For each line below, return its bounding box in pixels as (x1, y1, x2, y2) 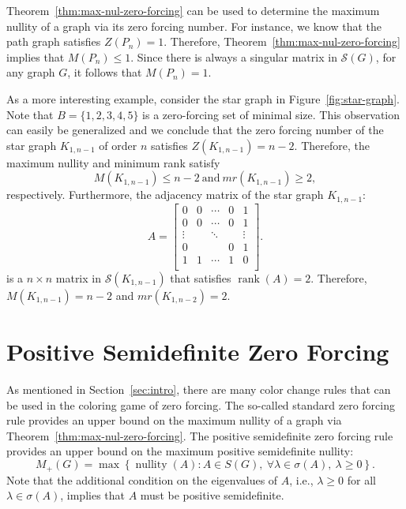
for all (347, 471, 376, 488)
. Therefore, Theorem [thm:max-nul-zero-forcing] (164, 33, 400, 50)
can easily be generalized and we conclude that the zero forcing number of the (6, 122, 384, 138)
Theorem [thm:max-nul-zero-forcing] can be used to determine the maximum (6, 2, 380, 18)
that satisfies (170, 269, 231, 286)
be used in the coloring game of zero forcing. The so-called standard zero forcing (6, 396, 395, 413)
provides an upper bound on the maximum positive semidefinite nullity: (6, 443, 354, 459)
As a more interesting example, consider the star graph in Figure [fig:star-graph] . (6, 90, 400, 107)
